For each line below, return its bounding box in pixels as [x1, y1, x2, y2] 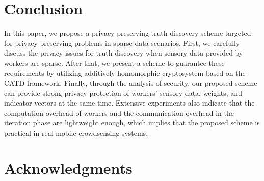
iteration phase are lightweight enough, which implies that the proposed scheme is [4, 117, 260, 128]
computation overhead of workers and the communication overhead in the [4, 107, 234, 118]
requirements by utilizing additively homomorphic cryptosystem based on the [4, 67, 246, 78]
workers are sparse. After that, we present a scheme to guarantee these [4, 57, 225, 68]
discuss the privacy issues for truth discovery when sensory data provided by [4, 47, 243, 58]
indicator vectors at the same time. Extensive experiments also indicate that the [4, 97, 255, 108]
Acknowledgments [4, 157, 133, 178]
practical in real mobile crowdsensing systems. [4, 127, 148, 138]
